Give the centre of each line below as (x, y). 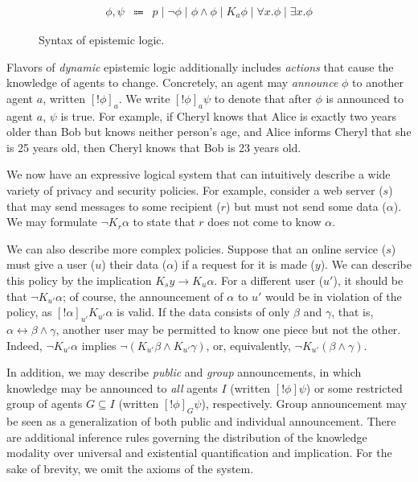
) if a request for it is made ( (244, 264)
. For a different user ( (269, 280)
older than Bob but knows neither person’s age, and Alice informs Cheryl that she (209, 132)
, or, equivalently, (248, 345)
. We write (144, 98)
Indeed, (25, 345)
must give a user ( (51, 264)
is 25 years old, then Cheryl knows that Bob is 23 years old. (154, 147)
